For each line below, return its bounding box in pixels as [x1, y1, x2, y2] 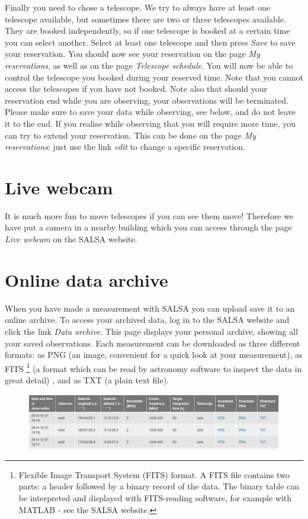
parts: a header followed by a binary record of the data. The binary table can [18, 480, 300, 492]
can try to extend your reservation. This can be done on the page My [5, 129, 256, 141]
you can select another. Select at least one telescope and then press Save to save [5, 36, 296, 48]
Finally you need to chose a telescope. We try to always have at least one [5, 1, 271, 13]
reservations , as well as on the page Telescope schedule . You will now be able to [5, 59, 293, 71]
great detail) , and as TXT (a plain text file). [5, 373, 169, 386]
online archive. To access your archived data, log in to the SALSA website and [5, 313, 290, 326]
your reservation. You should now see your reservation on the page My [5, 47, 260, 60]
